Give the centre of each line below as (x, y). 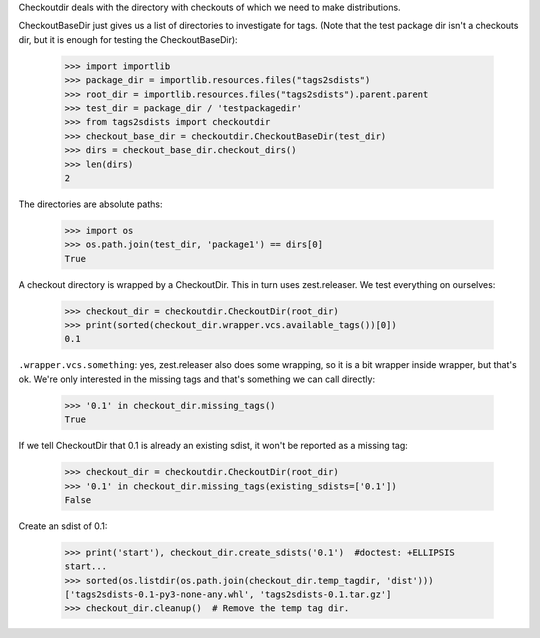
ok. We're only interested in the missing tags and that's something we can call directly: (196, 379)
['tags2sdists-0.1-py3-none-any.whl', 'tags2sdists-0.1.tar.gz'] (228, 594)
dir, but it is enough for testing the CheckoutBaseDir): (128, 39)
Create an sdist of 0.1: (63, 526)
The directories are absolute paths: (90, 204)
